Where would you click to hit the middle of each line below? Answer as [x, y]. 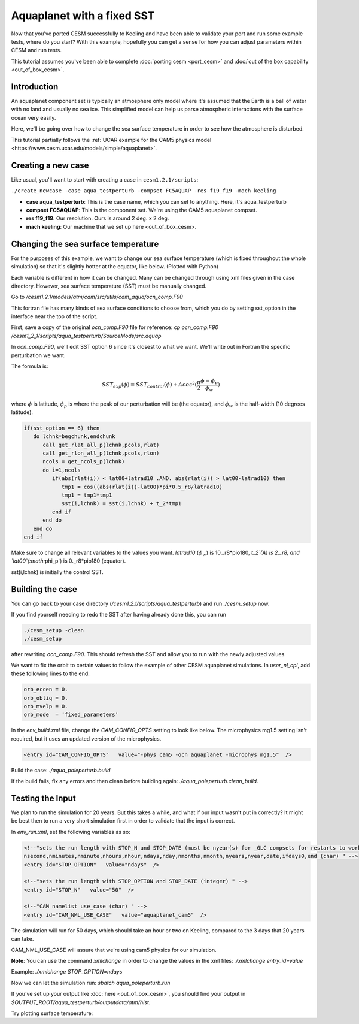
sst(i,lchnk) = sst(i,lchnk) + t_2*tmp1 [121, 504]
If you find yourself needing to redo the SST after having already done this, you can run [119, 615]
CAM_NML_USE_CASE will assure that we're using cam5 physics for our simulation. [114, 950]
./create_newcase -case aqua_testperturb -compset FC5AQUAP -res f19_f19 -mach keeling [144, 191]
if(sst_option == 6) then [62, 428]
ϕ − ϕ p [209, 382]
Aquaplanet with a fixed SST [83, 16]
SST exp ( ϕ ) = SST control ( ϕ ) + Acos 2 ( [150, 385]
